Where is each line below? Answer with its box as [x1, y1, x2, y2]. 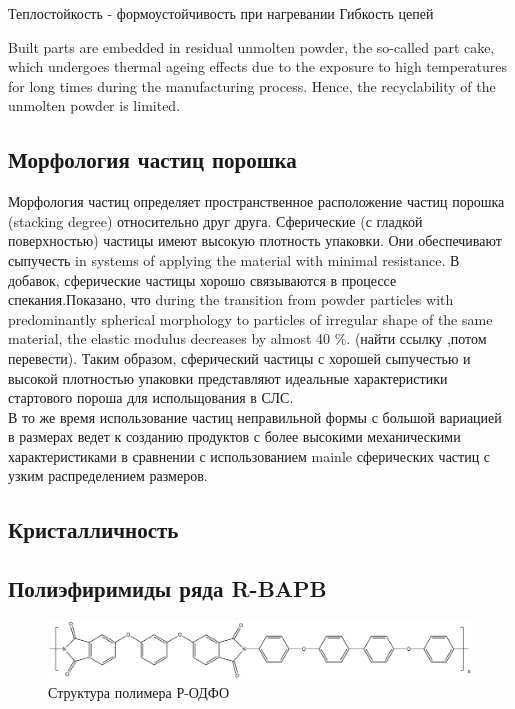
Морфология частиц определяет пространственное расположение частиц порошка [8, 191, 505, 212]
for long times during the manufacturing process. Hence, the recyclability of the [8, 75, 496, 96]
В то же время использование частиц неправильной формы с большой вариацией [8, 406, 502, 427]
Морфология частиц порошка [8, 144, 297, 175]
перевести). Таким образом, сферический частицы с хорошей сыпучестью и [8, 347, 471, 368]
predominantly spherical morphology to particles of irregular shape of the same [8, 308, 493, 329]
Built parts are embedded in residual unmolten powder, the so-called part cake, [8, 36, 495, 57]
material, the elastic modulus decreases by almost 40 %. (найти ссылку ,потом [8, 328, 487, 349]
